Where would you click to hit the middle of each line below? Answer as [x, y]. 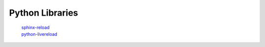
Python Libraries [44, 13]
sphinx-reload [36, 27]
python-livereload [39, 34]
